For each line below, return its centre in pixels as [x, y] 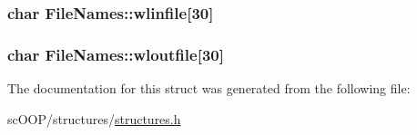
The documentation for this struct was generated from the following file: [209, 88]
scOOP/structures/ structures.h [94, 118]
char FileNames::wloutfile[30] [116, 54]
